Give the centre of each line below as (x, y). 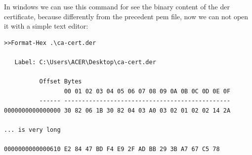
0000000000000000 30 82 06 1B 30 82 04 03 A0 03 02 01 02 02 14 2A (117, 110)
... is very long (32, 130)
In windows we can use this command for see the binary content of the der (117, 6)
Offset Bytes (61, 82)
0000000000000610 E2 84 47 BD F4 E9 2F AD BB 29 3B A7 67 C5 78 (112, 149)
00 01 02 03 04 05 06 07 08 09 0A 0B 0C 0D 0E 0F (147, 91)
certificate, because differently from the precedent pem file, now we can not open (126, 16)
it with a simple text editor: (46, 26)
